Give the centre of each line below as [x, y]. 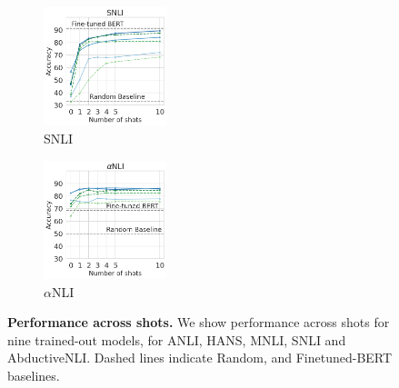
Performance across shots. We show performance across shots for [199, 322]
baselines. [34, 375]
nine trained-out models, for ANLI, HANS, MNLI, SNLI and [177, 339]
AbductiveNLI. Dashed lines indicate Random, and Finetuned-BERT [200, 358]
